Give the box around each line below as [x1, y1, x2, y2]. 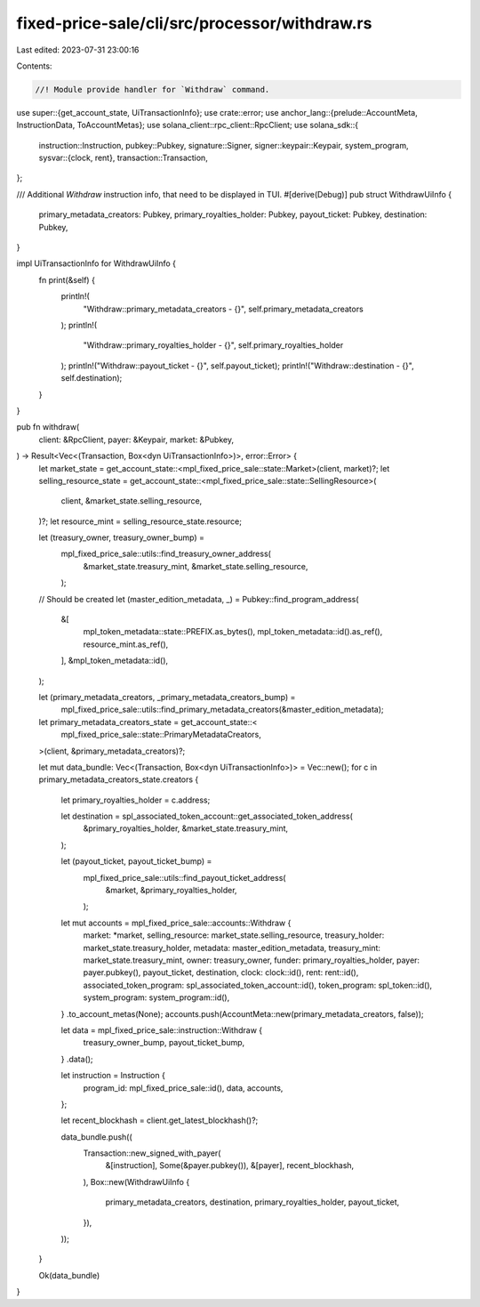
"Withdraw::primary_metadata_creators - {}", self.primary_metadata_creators [83, 303, 364, 314]
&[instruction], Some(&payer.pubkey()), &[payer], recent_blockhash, [105, 1160, 355, 1171]
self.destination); [60, 373, 123, 383]
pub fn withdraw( [16, 422, 80, 432]
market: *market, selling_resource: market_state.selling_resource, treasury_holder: [83, 930, 385, 940]
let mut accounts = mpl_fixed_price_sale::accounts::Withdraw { [60, 917, 292, 928]
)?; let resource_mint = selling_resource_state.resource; [38, 516, 242, 527]
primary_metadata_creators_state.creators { [38, 774, 199, 785]
